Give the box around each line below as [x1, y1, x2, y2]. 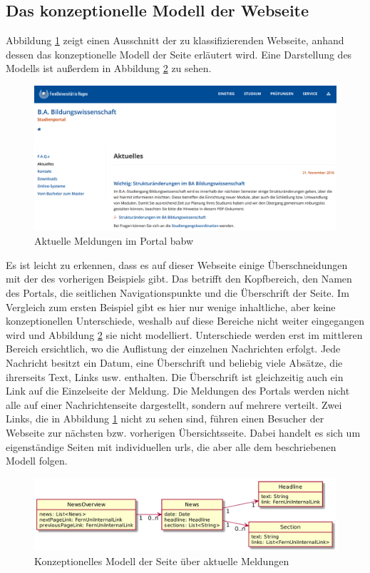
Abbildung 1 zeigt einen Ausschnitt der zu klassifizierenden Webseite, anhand [6, 33, 344, 48]
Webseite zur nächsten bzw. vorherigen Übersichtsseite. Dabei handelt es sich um [6, 425, 361, 440]
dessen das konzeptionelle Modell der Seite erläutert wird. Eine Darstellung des [6, 46, 352, 61]
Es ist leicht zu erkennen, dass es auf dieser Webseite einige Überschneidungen [6, 257, 348, 272]
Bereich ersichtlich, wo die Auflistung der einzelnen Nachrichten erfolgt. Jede [6, 341, 341, 356]
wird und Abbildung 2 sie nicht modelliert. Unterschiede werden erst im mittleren [6, 327, 363, 342]
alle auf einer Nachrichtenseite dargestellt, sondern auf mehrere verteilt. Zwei [6, 397, 342, 412]
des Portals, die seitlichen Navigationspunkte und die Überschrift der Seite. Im [6, 285, 349, 300]
